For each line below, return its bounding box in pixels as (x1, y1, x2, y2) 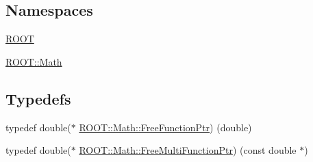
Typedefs (5, 87, 71, 109)
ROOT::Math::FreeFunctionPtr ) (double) (79, 120, 252, 134)
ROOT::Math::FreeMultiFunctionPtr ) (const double (79, 143, 297, 157)
